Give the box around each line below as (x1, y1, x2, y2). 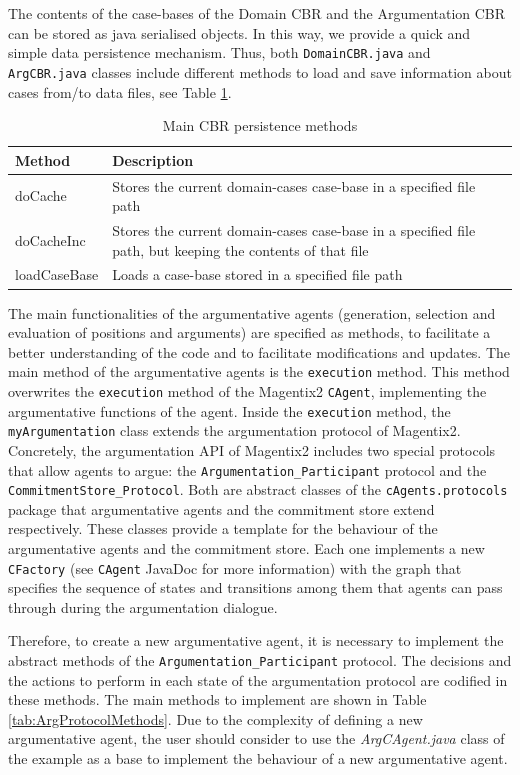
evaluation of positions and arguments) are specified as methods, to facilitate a (8, 322, 491, 343)
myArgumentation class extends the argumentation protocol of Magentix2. (8, 420, 461, 441)
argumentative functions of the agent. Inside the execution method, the (8, 400, 451, 421)
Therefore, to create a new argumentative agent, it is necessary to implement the (8, 630, 504, 651)
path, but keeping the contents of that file (112, 239, 369, 260)
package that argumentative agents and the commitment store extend (8, 498, 435, 519)
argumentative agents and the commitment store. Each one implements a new (8, 538, 485, 558)
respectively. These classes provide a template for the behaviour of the (8, 518, 438, 539)
